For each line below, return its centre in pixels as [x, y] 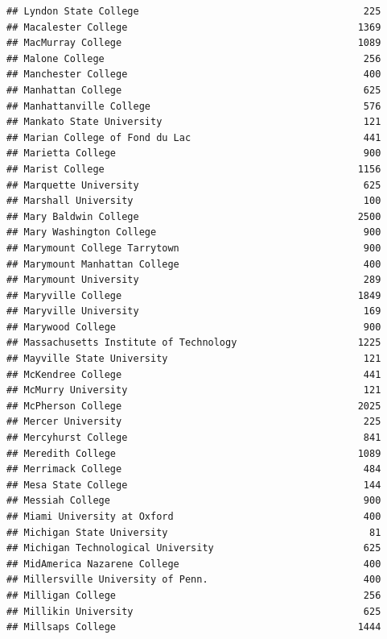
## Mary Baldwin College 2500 [194, 216]
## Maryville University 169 [194, 311]
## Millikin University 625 [194, 611]
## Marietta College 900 [194, 154]
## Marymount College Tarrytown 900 [194, 248]
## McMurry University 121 [194, 390]
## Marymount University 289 [194, 280]
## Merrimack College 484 [194, 469]
